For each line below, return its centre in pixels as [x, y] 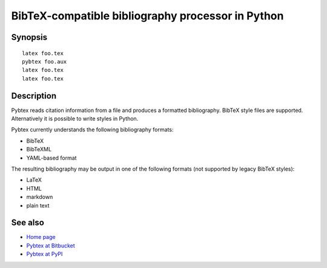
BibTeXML [39, 149]
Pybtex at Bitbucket [51, 246]
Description [34, 96]
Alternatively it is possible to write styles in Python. [75, 119]
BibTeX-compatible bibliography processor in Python [147, 16]
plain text [38, 205]
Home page [41, 237]
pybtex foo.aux [45, 61]
